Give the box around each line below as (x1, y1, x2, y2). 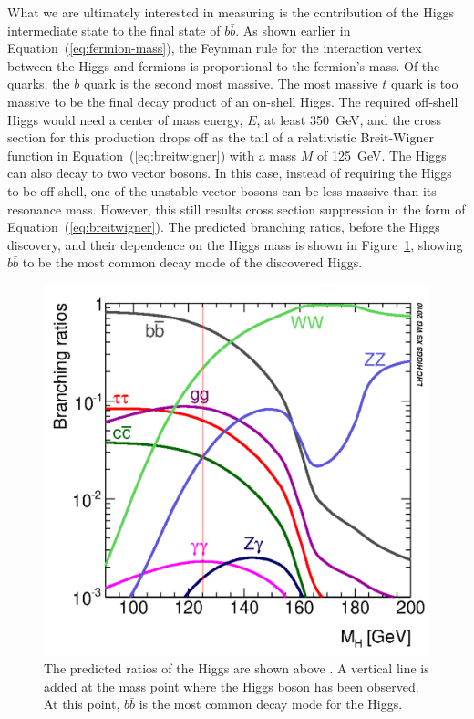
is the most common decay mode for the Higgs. (139, 694, 403, 714)
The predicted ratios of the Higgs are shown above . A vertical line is (44, 659, 429, 678)
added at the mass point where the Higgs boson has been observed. (44, 676, 419, 695)
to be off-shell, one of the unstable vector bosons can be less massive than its (7, 181, 437, 200)
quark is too (390, 74, 459, 93)
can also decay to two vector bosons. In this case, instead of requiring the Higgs (7, 163, 452, 182)
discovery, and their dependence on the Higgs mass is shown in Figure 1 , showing (7, 234, 463, 254)
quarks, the (7, 74, 70, 93)
